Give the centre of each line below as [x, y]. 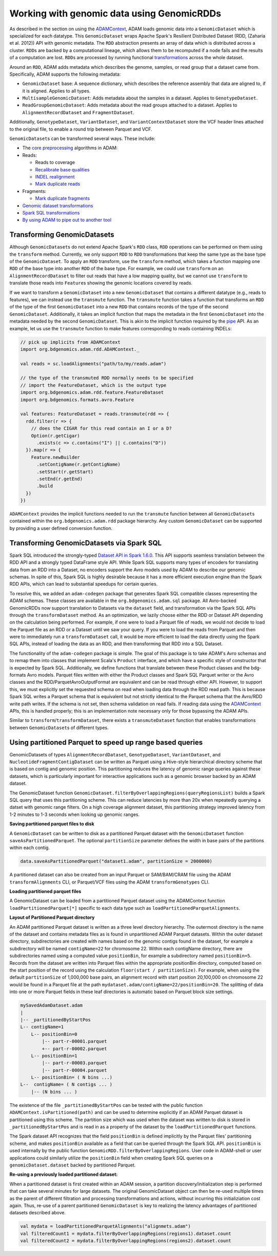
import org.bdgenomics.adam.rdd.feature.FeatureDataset [92, 393]
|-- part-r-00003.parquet [74, 1063]
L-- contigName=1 [42, 1027]
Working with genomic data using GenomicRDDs [115, 13]
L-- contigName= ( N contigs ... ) [66, 1085]
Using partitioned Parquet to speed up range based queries [106, 742]
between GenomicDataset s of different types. [59, 728]
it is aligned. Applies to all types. [56, 91]
